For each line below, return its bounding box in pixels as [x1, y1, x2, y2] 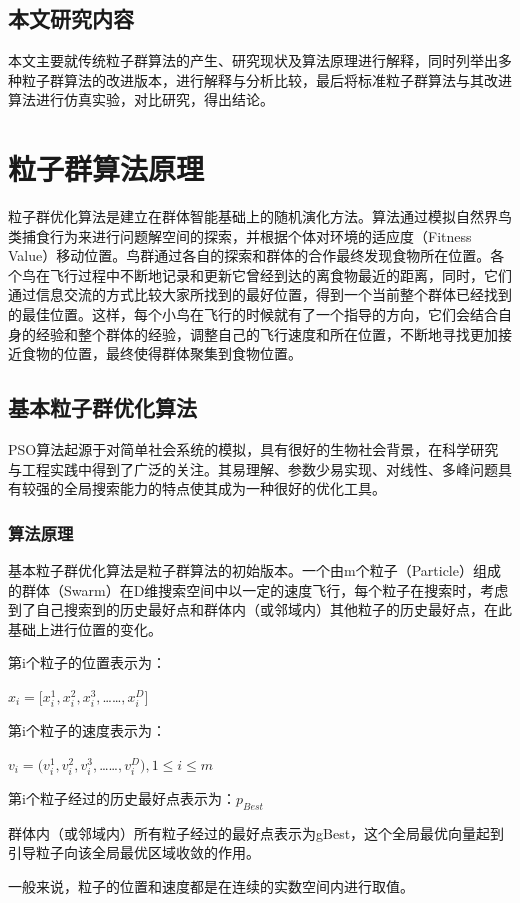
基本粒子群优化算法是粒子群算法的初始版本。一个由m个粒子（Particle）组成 [8, 560, 501, 581]
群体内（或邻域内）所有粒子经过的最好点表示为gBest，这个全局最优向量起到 [8, 822, 505, 843]
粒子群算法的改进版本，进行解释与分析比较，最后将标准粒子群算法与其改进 [21, 69, 512, 90]
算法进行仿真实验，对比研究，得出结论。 [8, 89, 274, 110]
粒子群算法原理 [8, 148, 205, 189]
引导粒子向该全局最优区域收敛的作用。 [8, 842, 260, 863]
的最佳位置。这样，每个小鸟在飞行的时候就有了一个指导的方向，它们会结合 [8, 304, 498, 325]
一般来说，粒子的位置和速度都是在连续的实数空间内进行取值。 [8, 875, 414, 896]
